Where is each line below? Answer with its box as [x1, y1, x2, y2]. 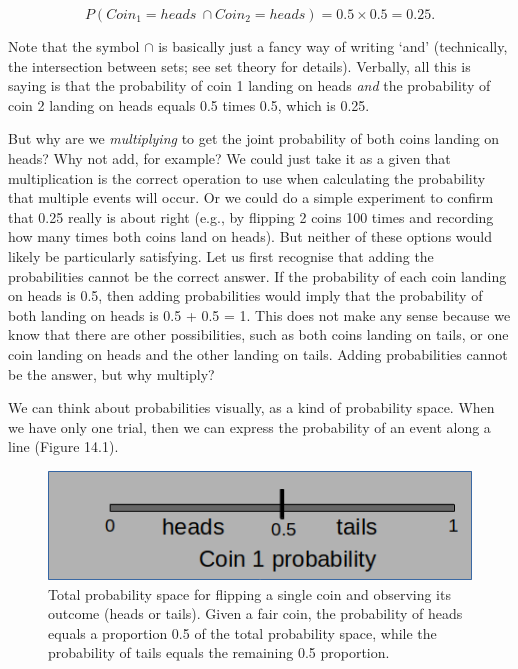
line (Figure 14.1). [8, 436, 119, 457]
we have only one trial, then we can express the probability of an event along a [8, 416, 491, 437]
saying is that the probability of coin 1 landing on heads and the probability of [8, 75, 491, 96]
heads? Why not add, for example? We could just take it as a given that [8, 147, 451, 168]
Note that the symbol [8, 36, 140, 56]
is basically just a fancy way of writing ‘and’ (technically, [158, 36, 508, 56]
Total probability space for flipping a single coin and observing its [48, 583, 451, 604]
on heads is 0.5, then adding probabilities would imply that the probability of [8, 285, 483, 306]
